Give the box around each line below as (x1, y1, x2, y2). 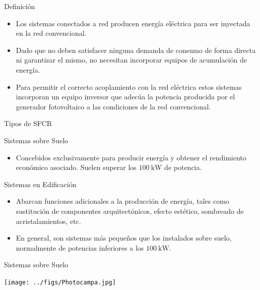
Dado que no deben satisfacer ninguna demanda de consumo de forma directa (16, 44, 256, 55)
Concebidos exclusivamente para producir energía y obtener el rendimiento (16, 152, 246, 162)
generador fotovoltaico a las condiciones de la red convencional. (16, 101, 211, 111)
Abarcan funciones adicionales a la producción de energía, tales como (16, 196, 229, 206)
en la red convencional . (16, 28, 87, 38)
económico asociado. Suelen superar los (16, 162, 137, 172)
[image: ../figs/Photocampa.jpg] (4, 278, 116, 286)
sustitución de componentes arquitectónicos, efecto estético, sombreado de (16, 205, 244, 216)
